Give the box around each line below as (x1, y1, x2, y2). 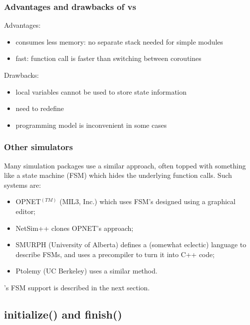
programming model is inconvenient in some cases (15, 119, 167, 130)
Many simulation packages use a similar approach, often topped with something (4, 160, 246, 170)
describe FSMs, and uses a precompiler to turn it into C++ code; (15, 249, 215, 259)
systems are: (4, 179, 41, 190)
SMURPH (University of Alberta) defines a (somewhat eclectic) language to (15, 239, 247, 250)
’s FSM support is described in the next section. (4, 282, 150, 292)
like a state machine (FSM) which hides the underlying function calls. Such (4, 170, 232, 180)
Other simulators (4, 141, 73, 153)
